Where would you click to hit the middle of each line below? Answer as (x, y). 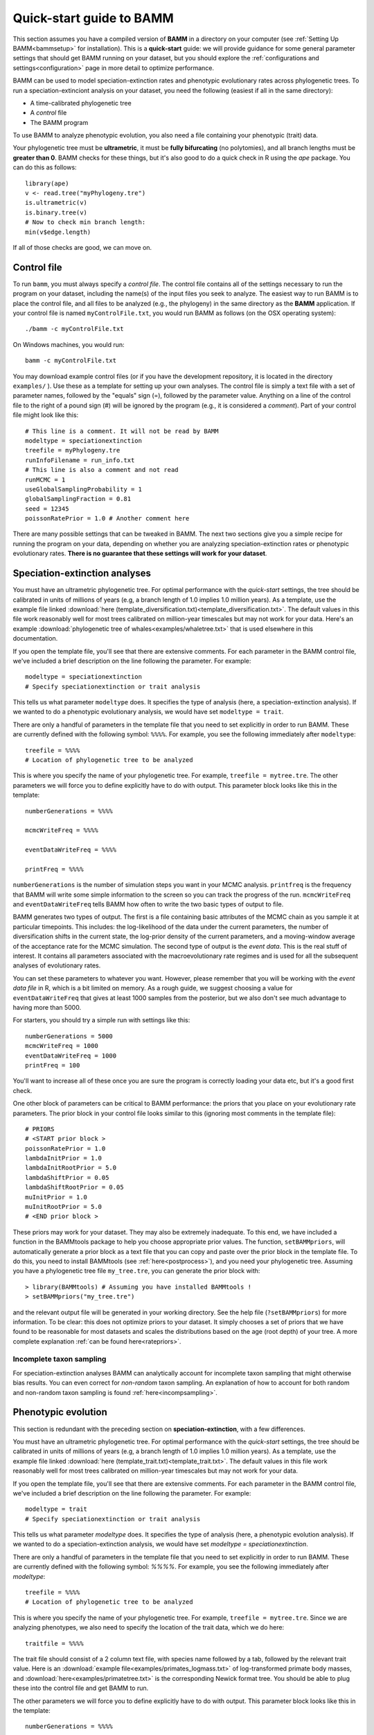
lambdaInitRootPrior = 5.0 (71, 1168)
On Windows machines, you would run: (69, 344)
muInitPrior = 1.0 (56, 1197)
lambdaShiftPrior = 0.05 (67, 1177)
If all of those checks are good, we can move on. (82, 247)
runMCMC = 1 (45, 480)
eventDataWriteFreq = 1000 (71, 1056)
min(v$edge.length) (58, 232)
